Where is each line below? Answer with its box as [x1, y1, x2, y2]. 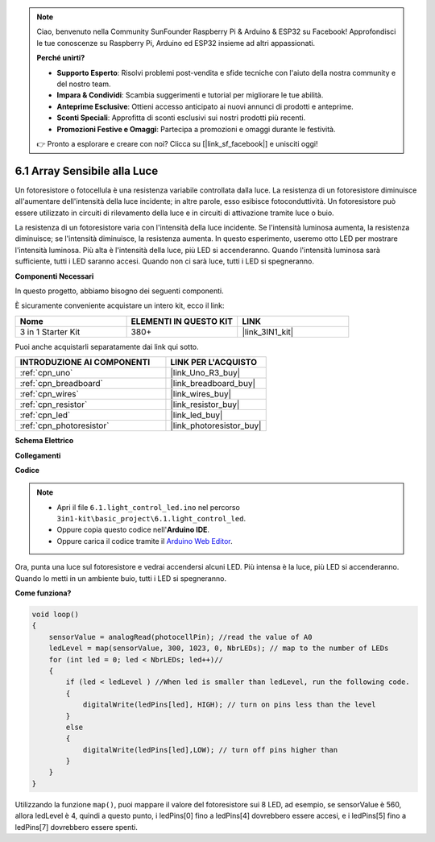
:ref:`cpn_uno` [19, 367, 73, 379]
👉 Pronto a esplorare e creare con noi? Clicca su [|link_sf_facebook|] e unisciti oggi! [36, 139, 318, 148]
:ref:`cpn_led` [19, 409, 71, 421]
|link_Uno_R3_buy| [170, 367, 241, 379]
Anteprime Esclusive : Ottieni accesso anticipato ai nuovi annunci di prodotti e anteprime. [56, 102, 354, 111]
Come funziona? [14, 588, 72, 598]
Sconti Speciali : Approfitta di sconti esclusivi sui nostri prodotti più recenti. [56, 113, 306, 122]
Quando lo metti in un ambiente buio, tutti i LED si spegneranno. [14, 573, 227, 583]
